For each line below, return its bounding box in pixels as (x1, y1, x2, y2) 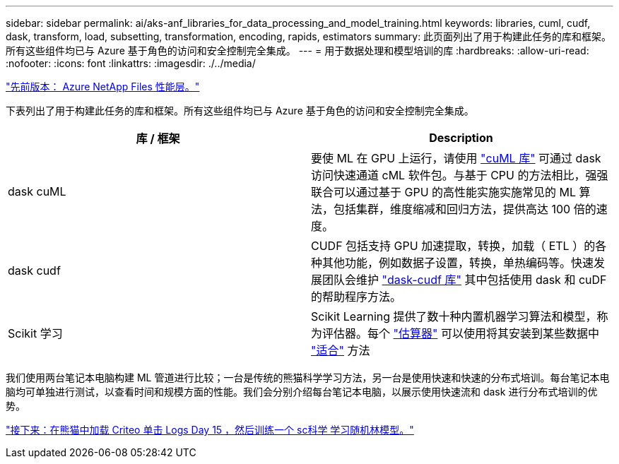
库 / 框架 (136, 131, 180, 145)
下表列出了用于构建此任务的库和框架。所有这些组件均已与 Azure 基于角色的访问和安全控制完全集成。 (6, 105, 474, 117)
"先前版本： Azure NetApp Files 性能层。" (6, 81, 200, 93)
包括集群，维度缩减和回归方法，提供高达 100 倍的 (334, 202, 596, 216)
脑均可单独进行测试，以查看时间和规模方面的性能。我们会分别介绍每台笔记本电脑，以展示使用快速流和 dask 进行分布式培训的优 (6, 386, 598, 398)
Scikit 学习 (8, 326, 63, 340)
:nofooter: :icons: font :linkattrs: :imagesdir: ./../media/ (6, 57, 256, 69)
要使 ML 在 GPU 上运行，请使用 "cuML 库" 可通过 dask (311, 151, 601, 165)
